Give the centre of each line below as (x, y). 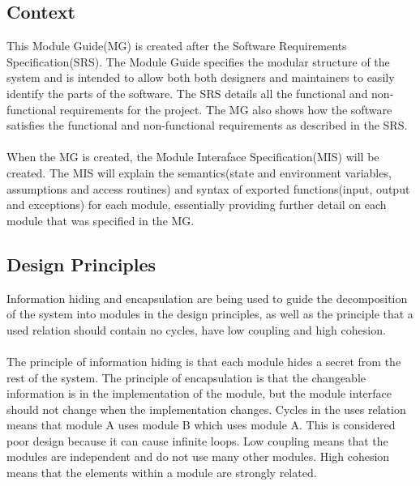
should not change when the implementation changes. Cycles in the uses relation (206, 409)
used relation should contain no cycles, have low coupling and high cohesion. (196, 329)
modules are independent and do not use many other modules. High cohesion (198, 456)
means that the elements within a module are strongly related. (162, 473)
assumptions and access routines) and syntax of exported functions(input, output (208, 188)
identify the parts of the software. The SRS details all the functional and (187, 93)
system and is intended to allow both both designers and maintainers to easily (201, 77)
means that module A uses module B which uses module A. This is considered (201, 425)
